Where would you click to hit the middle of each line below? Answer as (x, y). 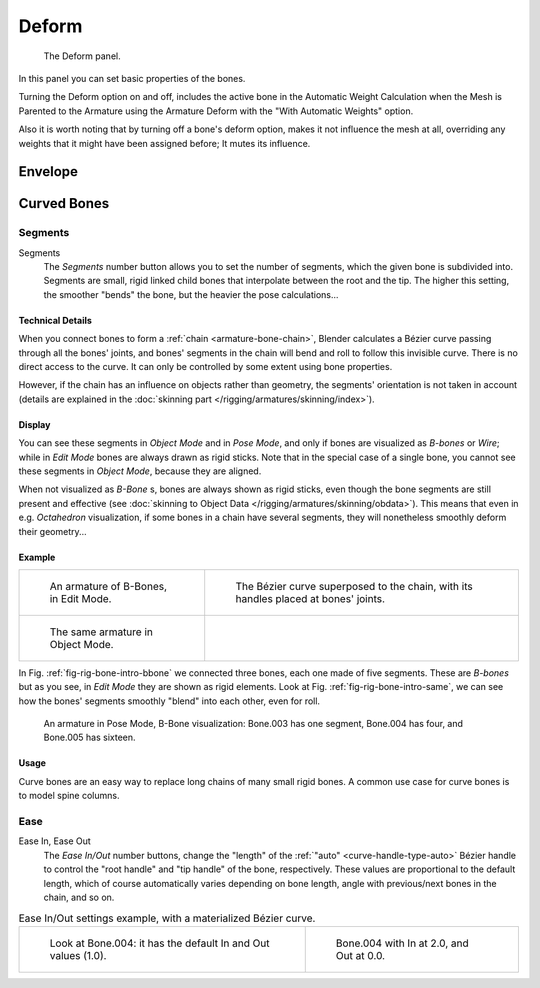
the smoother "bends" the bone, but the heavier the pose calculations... (191, 294)
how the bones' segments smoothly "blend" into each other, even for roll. (169, 701)
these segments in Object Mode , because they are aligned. (140, 471)
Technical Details (55, 320)
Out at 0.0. (360, 955)
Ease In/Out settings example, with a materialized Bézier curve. (167, 918)
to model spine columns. (69, 796)
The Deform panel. (82, 56)
